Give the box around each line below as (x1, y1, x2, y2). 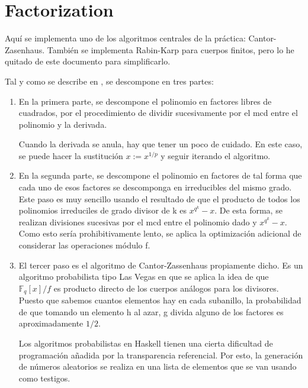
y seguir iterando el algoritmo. (161, 149, 271, 161)
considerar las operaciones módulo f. (18, 239, 150, 251)
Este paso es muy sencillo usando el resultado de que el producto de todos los (18, 192, 300, 205)
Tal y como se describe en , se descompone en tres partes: (5, 75, 214, 87)
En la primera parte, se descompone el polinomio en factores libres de (18, 95, 272, 107)
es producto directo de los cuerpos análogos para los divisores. (53, 282, 279, 294)
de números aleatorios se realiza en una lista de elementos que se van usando (18, 360, 297, 373)
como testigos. (18, 371, 70, 384)
